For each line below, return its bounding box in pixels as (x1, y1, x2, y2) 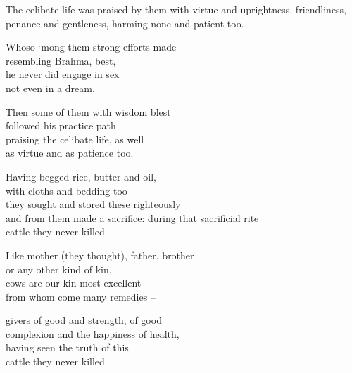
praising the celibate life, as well (6, 131, 144, 146)
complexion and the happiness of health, (6, 326, 180, 341)
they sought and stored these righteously (6, 197, 181, 211)
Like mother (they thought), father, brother (6, 247, 194, 262)
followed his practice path (6, 118, 116, 133)
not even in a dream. (6, 80, 95, 95)
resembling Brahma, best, (6, 53, 116, 67)
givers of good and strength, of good (6, 313, 162, 327)
